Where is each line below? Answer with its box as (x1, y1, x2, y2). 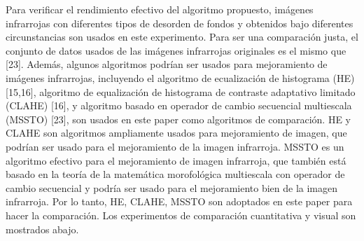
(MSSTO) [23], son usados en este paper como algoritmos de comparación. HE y (6, 111, 351, 126)
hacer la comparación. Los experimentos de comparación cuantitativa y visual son (6, 207, 356, 222)
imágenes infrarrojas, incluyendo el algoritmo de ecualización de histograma (6, 70, 330, 85)
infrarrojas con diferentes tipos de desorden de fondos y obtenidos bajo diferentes (6, 15, 353, 30)
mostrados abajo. (6, 221, 79, 236)
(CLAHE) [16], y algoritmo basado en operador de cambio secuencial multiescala (6, 98, 352, 113)
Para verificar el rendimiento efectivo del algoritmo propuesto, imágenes (6, 2, 314, 16)
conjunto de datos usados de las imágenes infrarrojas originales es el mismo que (6, 43, 346, 57)
